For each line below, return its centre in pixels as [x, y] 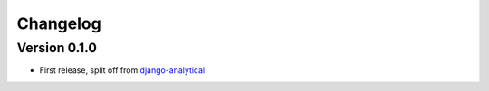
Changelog [59, 23]
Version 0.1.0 [57, 48]
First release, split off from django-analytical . [123, 70]
